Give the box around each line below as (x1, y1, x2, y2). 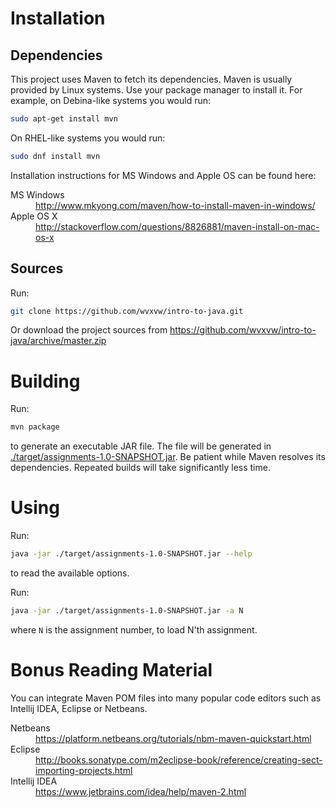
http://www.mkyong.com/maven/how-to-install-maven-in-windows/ (35, 199, 316, 211)
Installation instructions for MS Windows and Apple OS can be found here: (10, 169, 317, 181)
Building (10, 370, 81, 392)
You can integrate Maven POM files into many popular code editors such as (10, 692, 322, 704)
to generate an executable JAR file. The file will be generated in (10, 440, 272, 452)
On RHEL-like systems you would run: (10, 132, 166, 144)
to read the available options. (10, 567, 130, 579)
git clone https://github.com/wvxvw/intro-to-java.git (10, 306, 244, 316)
